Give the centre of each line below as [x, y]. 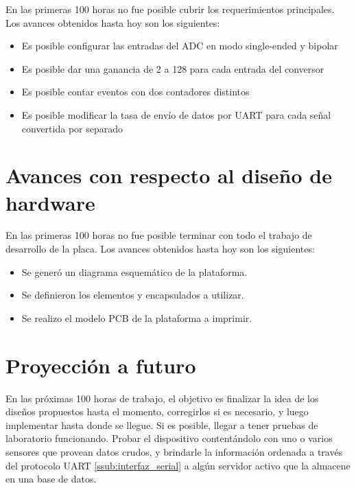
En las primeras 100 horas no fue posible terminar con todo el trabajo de [159, 235]
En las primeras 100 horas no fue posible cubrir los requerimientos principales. [170, 9]
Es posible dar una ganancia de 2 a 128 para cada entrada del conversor [173, 68]
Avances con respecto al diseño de [169, 175]
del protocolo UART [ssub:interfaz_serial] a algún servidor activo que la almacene [178, 465]
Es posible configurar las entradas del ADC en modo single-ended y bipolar [180, 46]
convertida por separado [72, 128]
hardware [50, 202]
